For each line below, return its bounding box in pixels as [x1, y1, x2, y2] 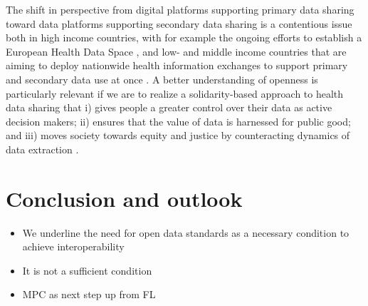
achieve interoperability [22, 239, 125, 254]
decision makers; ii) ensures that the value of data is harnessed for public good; [6, 113, 351, 128]
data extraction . [6, 141, 79, 156]
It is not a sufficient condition [22, 262, 152, 277]
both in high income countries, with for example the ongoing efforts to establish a [6, 30, 362, 45]
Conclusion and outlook [6, 183, 243, 213]
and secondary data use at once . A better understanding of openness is [6, 71, 318, 86]
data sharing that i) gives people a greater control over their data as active [6, 100, 332, 115]
